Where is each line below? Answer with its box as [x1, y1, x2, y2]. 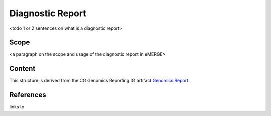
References [9, 91, 46, 99]
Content [9, 64, 36, 73]
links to [9, 104, 25, 110]
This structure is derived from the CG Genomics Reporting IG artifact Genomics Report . [9, 78, 190, 84]
